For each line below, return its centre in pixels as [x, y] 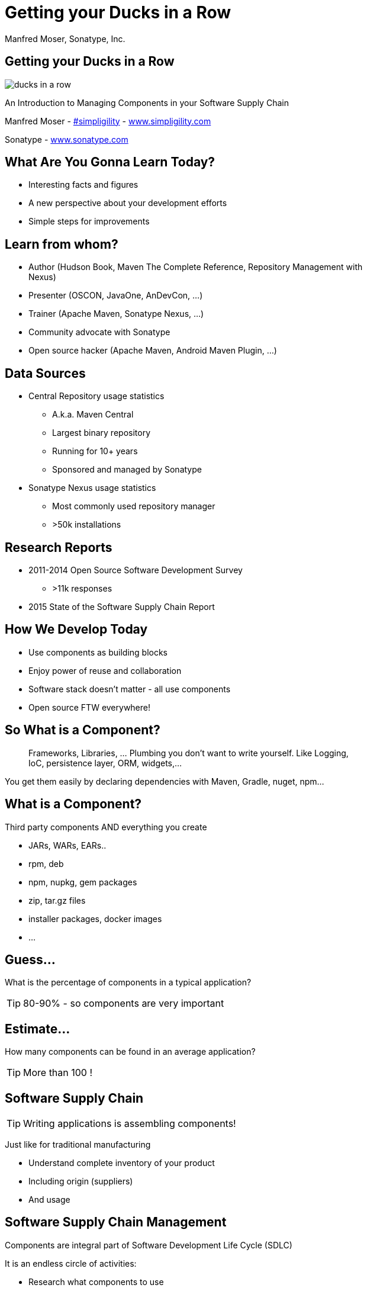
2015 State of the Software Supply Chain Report [122, 606]
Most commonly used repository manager [134, 506]
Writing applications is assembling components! [130, 1124]
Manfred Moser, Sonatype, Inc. [65, 38]
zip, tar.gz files [57, 900]
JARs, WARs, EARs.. [67, 845]
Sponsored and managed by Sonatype [127, 470]
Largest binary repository [102, 433]
